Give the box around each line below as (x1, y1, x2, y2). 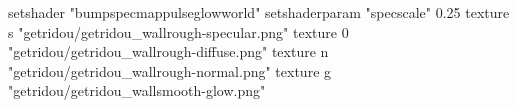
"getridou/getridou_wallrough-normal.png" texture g (8, 60, 332, 81)
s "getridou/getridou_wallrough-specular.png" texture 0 (8, 21, 349, 42)
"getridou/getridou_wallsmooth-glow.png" (8, 80, 266, 101)
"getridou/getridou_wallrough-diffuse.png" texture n (8, 41, 329, 62)
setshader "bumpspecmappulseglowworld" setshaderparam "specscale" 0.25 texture (8, 2, 510, 22)
